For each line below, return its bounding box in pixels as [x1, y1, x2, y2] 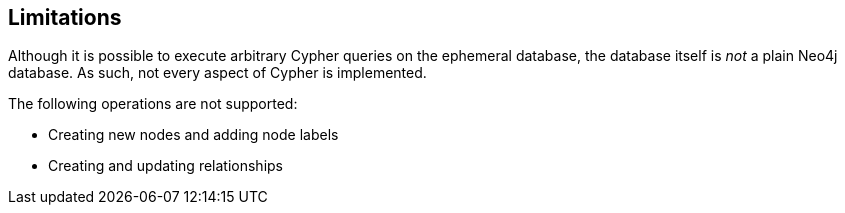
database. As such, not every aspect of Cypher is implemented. [8, 64, 427, 82]
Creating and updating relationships [48, 157, 283, 175]
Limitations [8, 5, 122, 30]
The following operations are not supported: [8, 95, 298, 113]
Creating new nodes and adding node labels [48, 126, 339, 144]
